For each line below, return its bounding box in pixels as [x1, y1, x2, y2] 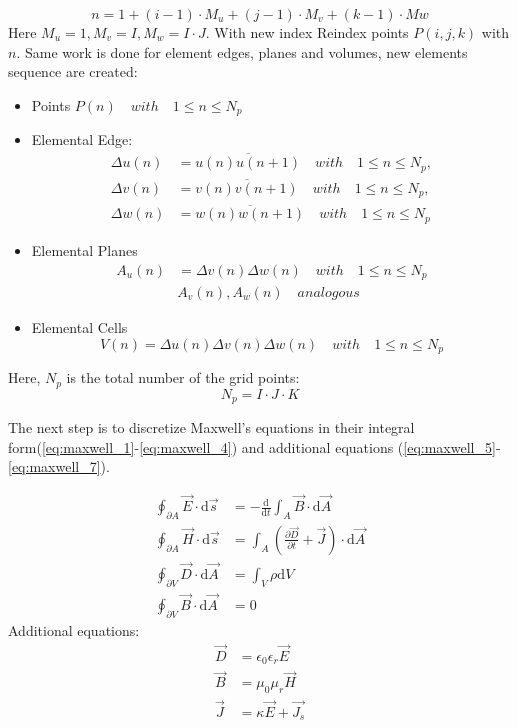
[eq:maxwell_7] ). [8, 456, 110, 477]
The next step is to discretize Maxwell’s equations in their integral [8, 417, 415, 437]
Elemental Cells [31, 317, 128, 338]
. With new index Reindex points [205, 22, 409, 42]
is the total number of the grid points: [66, 367, 300, 388]
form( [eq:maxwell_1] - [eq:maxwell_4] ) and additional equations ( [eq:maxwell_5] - [8, 436, 501, 457]
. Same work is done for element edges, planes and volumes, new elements [16, 41, 468, 62]
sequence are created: [8, 61, 138, 82]
